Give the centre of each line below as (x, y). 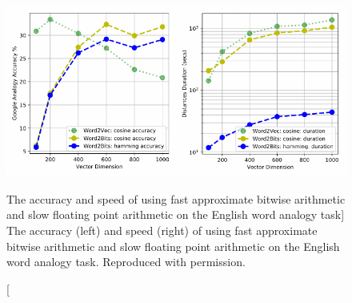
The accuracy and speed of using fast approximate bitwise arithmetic (176, 198)
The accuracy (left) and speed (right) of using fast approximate (162, 230)
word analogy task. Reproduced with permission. (126, 262)
